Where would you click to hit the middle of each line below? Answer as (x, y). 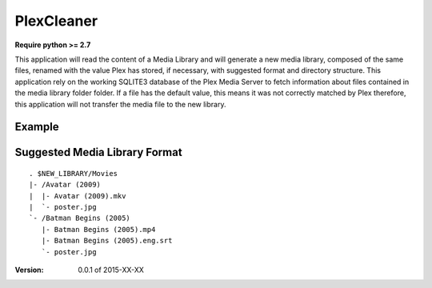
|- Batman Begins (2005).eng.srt (107, 241)
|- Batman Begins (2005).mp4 (98, 229)
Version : (29, 270)
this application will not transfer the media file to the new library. (120, 104)
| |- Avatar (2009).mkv (78, 196)
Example (37, 127)
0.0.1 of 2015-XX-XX (111, 270)
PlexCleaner (56, 21)
